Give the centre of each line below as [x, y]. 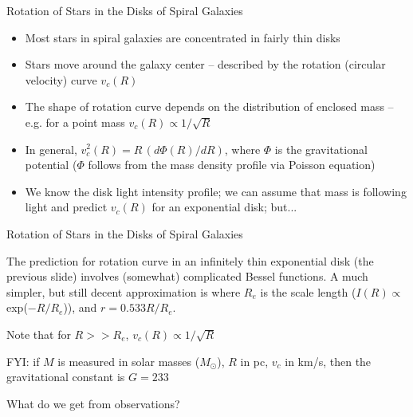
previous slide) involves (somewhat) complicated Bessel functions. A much [187, 276]
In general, [51, 149]
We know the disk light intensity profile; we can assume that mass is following [216, 191]
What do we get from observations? [93, 403]
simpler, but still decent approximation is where [124, 291]
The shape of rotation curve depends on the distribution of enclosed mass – [209, 106]
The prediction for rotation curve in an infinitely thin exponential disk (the [190, 260]
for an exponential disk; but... [224, 207]
